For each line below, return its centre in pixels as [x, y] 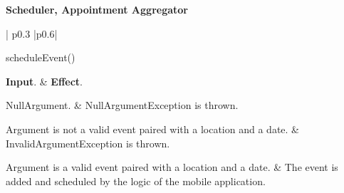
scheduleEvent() [41, 57]
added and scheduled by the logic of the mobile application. [136, 181]
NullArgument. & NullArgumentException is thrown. [122, 105]
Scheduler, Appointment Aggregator [97, 9]
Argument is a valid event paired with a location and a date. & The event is [172, 167]
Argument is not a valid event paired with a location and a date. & [152, 129]
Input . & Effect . [44, 81]
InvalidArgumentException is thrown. [88, 143]
